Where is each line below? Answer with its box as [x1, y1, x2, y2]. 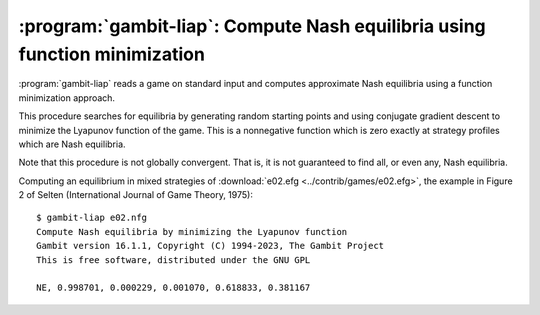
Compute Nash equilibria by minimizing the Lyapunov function [36, 226, 348, 237]
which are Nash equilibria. [18, 138, 126, 150]
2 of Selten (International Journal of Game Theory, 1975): [18, 189, 254, 201]
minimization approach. [18, 91, 115, 104]
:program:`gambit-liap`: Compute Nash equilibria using [18, 15, 487, 37]
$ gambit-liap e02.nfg [36, 212, 148, 224]
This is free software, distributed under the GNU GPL [36, 254, 311, 265]
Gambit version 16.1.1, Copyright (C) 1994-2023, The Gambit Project [36, 240, 385, 252]
